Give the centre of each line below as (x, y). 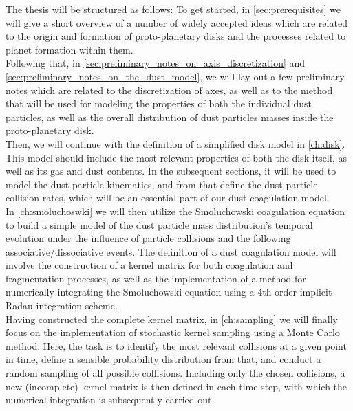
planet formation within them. (69, 49)
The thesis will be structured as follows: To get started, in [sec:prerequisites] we (173, 9)
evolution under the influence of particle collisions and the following (148, 238)
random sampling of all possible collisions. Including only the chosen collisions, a (175, 373)
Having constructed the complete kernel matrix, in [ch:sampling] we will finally (172, 319)
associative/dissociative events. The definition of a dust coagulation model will (171, 251)
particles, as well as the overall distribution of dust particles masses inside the (170, 116)
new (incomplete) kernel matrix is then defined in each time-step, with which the (176, 386)
